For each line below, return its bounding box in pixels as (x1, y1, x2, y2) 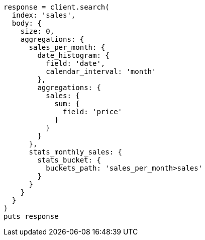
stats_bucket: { (37, 156, 101, 164)
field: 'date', (46, 59, 106, 67)
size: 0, (20, 27, 55, 35)
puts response (4, 212, 59, 220)
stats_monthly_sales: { (29, 148, 123, 156)
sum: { (54, 100, 80, 108)
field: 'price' (63, 108, 123, 116)
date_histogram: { (37, 51, 110, 59)
